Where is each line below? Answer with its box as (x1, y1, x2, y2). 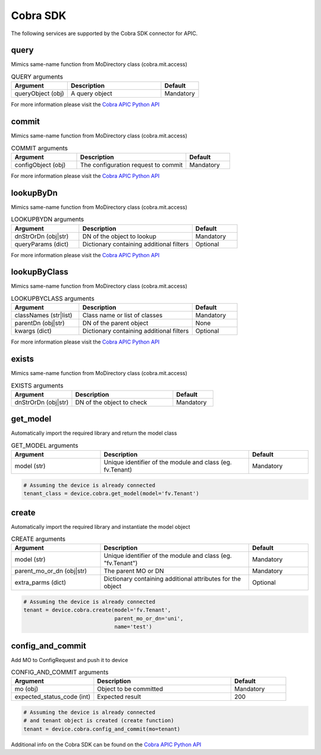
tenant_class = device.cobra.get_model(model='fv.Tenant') (23, 490, 199, 497)
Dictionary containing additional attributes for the (103, 575, 241, 583)
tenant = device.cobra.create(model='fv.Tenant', (23, 607, 171, 613)
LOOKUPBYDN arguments (11, 215, 84, 223)
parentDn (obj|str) (14, 319, 65, 327)
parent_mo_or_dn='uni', (114, 615, 184, 622)
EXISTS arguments (11, 381, 64, 389)
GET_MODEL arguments (11, 441, 78, 450)
